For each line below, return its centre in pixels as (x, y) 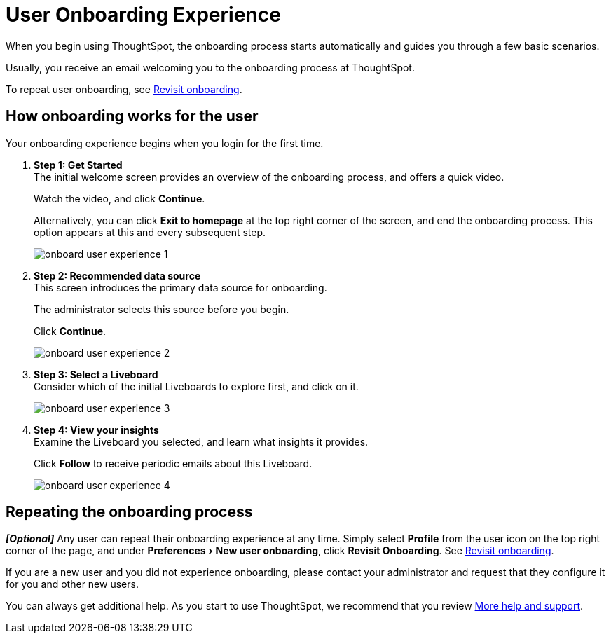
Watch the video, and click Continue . (119, 198)
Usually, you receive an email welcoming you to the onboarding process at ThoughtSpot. (210, 67)
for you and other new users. (72, 584)
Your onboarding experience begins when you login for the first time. (165, 143)
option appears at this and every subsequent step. (150, 232)
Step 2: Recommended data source (117, 275)
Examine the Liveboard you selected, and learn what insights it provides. (201, 441)
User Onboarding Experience (143, 15)
